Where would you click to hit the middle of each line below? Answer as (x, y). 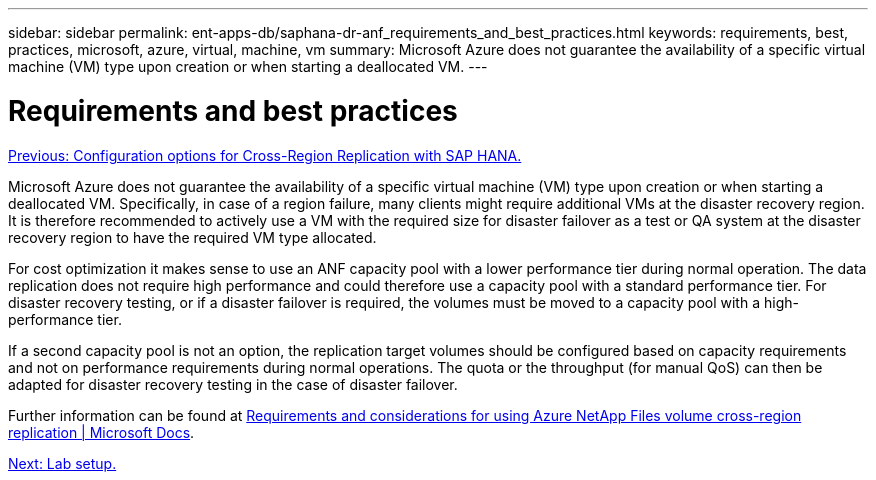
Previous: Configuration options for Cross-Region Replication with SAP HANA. (265, 155)
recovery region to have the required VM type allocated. (192, 237)
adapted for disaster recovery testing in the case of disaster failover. (233, 384)
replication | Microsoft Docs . (101, 432)
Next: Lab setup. (62, 463)
